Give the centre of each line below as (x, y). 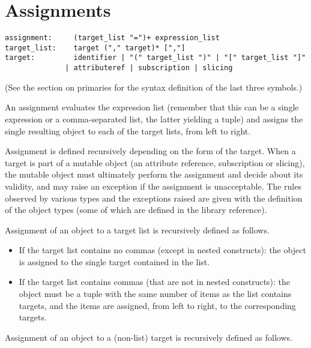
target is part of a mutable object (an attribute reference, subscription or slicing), (155, 162)
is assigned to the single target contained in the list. (114, 261)
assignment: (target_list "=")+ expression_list (112, 38)
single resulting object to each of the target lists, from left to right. (128, 130)
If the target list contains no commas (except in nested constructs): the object (162, 250)
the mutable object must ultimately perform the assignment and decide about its (154, 174)
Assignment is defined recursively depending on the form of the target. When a (150, 151)
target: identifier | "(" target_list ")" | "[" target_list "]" (155, 58)
